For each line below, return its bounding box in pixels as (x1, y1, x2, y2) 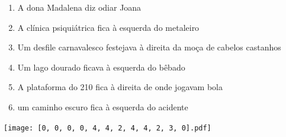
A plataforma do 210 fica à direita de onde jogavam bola (17, 81, 223, 93)
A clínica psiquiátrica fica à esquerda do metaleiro (17, 21, 200, 33)
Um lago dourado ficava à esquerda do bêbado (17, 60, 185, 73)
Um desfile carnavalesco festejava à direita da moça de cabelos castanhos (17, 41, 281, 53)
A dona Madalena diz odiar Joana (17, 1, 142, 13)
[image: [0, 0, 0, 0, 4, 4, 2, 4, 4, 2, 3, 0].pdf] (4, 123, 211, 132)
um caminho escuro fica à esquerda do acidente (17, 100, 188, 113)
